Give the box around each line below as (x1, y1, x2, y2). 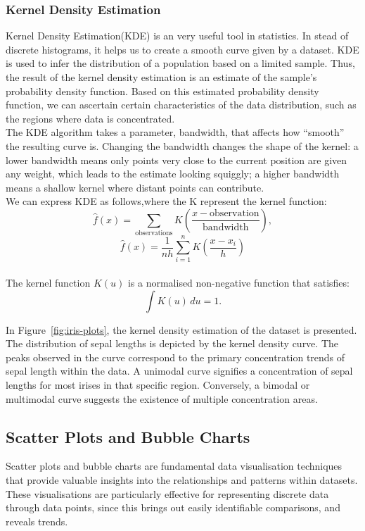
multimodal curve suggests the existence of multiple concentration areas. (6, 391, 318, 406)
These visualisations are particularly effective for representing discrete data (6, 486, 329, 501)
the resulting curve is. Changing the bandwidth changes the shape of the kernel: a (6, 138, 359, 153)
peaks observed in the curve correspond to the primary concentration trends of (6, 349, 345, 364)
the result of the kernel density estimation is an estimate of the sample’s (6, 70, 317, 84)
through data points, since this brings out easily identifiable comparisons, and (6, 500, 340, 515)
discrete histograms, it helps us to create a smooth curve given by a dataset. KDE (6, 42, 359, 56)
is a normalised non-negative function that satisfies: (127, 275, 350, 289)
